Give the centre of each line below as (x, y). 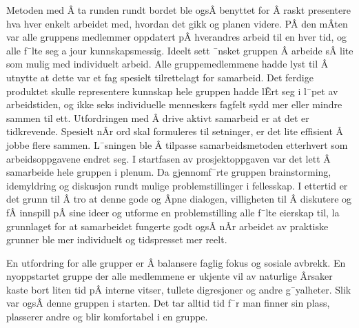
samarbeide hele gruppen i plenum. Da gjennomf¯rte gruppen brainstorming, (169, 172)
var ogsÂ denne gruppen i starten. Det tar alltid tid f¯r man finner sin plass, (168, 303)
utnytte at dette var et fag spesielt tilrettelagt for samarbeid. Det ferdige (160, 77)
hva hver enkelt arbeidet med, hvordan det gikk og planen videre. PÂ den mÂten (177, 23)
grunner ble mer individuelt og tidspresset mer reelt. (117, 239)
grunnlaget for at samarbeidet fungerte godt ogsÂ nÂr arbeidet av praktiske (167, 226)
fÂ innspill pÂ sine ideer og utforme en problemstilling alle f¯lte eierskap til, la (173, 212)
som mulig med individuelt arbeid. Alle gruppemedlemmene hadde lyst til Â (167, 64)
